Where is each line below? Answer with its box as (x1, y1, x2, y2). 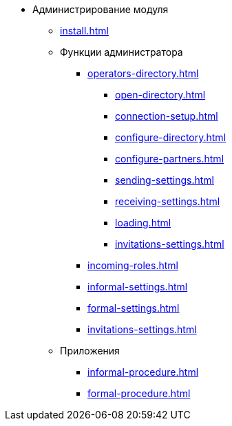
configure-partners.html (115, 153, 224, 164)
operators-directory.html (87, 67, 199, 79)
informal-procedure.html (87, 366, 199, 378)
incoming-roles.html (87, 259, 178, 271)
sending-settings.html (115, 174, 214, 186)
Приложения (60, 345, 120, 356)
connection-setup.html (115, 110, 218, 122)
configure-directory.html (115, 131, 226, 143)
